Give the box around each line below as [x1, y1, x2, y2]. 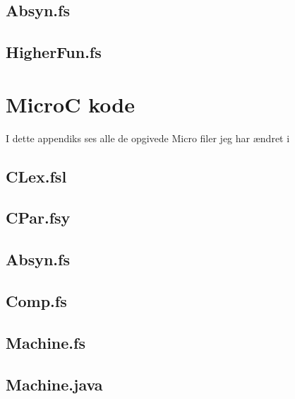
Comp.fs [6, 290, 67, 312]
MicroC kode [6, 89, 135, 118]
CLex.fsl [6, 165, 67, 187]
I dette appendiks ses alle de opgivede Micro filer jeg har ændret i [6, 130, 290, 145]
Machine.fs [6, 331, 85, 353]
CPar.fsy [6, 207, 71, 229]
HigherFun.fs [6, 41, 102, 63]
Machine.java [6, 373, 103, 395]
